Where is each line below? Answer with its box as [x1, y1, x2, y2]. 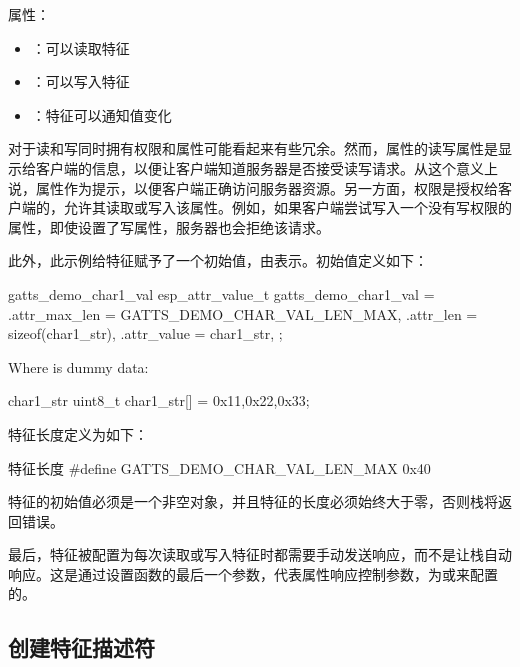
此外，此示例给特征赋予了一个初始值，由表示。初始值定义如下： [8, 250, 428, 271]
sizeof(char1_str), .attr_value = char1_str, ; [8, 323, 283, 344]
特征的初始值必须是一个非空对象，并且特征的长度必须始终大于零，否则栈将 [8, 491, 498, 512]
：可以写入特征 [31, 71, 130, 92]
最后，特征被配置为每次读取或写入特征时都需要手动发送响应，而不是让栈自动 [8, 544, 512, 565]
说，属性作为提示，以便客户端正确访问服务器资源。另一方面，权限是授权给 [8, 177, 498, 198]
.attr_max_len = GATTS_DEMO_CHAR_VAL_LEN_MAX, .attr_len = [8, 303, 478, 324]
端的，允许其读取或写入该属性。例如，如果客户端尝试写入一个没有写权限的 [21, 197, 512, 218]
